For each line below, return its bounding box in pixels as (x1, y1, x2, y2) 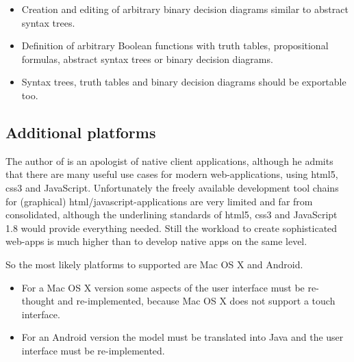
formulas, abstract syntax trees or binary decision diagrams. (21, 51, 273, 66)
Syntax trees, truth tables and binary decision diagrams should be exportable (21, 75, 346, 89)
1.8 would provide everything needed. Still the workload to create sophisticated (5, 220, 338, 235)
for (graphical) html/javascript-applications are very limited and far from (5, 194, 313, 208)
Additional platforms (5, 121, 156, 142)
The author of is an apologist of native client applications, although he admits (5, 153, 333, 168)
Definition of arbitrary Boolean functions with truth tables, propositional (21, 38, 329, 53)
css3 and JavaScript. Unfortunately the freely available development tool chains (5, 180, 339, 194)
